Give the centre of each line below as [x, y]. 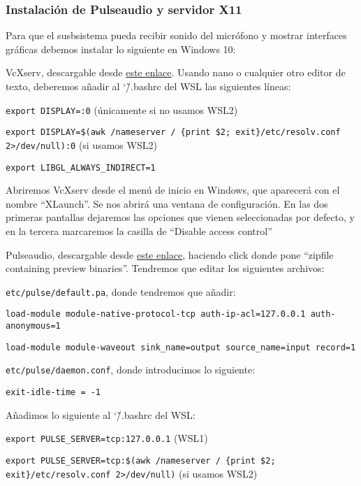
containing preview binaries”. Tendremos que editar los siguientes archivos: [165, 268]
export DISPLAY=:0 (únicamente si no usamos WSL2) [122, 109]
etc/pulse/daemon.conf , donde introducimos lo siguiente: [131, 370]
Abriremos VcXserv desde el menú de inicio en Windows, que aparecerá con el [173, 190]
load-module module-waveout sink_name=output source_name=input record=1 [181, 347]
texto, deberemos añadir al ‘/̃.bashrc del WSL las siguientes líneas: [148, 86]
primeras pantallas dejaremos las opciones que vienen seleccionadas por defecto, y [180, 217]
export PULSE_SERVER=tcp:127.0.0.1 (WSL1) [107, 438]
